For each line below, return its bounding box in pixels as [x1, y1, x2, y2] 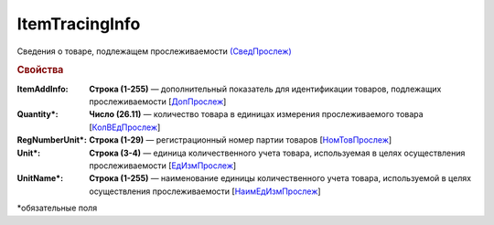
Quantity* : [16, 109, 59, 120]
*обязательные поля [16, 202, 98, 214]
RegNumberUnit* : [16, 134, 87, 145]
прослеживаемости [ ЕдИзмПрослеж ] [89, 160, 237, 171]
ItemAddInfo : [16, 83, 69, 94]
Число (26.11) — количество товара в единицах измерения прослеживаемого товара [89, 109, 424, 120]
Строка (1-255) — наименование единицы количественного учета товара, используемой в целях [89, 173, 471, 184]
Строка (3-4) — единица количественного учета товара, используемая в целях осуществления [89, 147, 466, 158]
